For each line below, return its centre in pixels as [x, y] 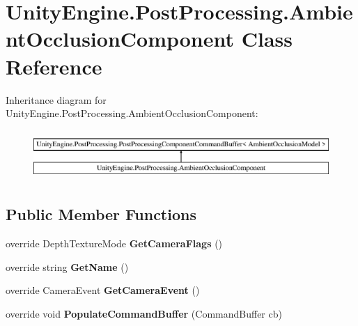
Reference [54, 66]
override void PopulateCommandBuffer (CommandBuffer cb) [144, 313]
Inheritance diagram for [56, 99]
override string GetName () [67, 266]
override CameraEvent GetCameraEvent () [103, 290]
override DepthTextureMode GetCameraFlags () [114, 243]
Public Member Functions [101, 214]
